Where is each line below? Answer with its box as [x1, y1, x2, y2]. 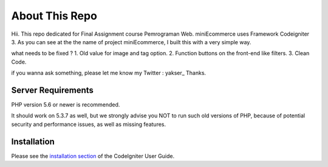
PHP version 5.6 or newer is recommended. [11, 101, 120, 108]
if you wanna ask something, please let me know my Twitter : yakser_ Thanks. [11, 70, 207, 77]
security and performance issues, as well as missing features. [11, 120, 166, 128]
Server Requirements [11, 85, 94, 95]
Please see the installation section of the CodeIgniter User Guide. [11, 152, 175, 160]
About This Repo [11, 9, 97, 22]
